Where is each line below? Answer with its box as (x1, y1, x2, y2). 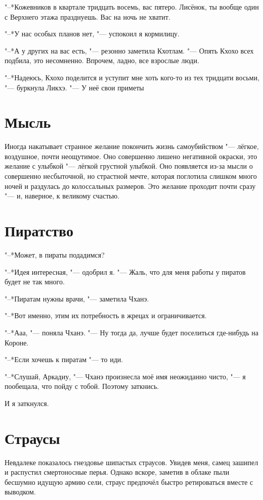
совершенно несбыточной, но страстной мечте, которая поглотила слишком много (5, 171, 257, 181)
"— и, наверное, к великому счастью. (5, 190, 120, 201)
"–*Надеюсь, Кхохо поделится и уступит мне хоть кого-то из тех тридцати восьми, (5, 72, 259, 82)
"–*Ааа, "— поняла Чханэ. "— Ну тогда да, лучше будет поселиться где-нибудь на (5, 327, 258, 337)
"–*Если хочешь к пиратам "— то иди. (5, 354, 123, 365)
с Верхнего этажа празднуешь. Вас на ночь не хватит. (5, 11, 170, 22)
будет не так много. (5, 276, 65, 287)
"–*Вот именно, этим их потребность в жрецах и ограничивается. (5, 310, 207, 321)
